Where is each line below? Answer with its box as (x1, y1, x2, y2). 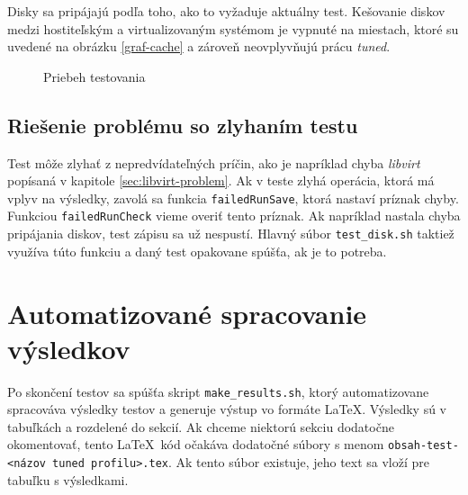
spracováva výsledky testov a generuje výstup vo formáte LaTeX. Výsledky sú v (7, 400, 447, 418)
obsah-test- (388, 439, 459, 453)
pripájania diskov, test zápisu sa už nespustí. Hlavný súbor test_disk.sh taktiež (7, 224, 454, 243)
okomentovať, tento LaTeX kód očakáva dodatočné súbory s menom (7, 435, 384, 454)
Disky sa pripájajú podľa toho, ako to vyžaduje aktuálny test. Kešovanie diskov (7, 2, 445, 20)
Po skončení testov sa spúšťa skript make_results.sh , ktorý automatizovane (7, 382, 429, 400)
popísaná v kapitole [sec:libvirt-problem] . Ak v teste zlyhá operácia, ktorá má (7, 171, 435, 190)
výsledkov (7, 329, 130, 366)
